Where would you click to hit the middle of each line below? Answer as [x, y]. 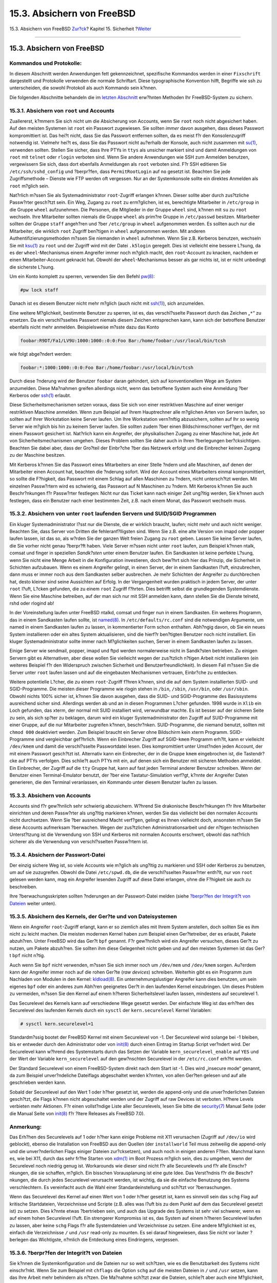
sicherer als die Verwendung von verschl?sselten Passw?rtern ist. [79, 842]
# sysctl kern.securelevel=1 [57, 1024]
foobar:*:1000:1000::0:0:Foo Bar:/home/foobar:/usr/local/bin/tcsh [107, 368]
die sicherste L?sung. [32, 267]
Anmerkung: [26, 1126]
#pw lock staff [39, 290]
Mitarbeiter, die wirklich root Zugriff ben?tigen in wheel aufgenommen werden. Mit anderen [107, 231]
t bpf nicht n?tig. [27, 956]
